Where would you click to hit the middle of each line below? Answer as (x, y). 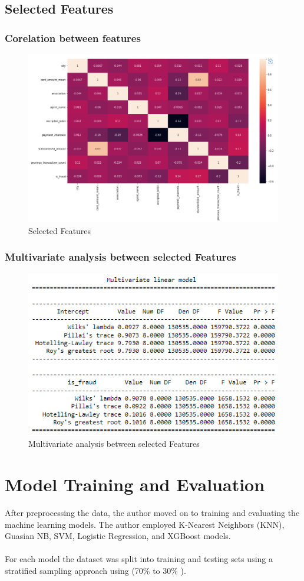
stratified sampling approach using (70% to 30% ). (95, 570)
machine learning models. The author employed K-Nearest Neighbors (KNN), (145, 524)
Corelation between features (73, 38)
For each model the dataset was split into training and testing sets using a (139, 559)
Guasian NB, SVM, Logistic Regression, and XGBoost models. (118, 536)
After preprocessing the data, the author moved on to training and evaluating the (152, 512)
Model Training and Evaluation (135, 484)
